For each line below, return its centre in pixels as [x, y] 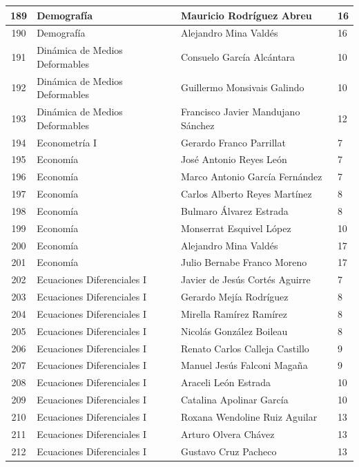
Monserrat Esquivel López [236, 228]
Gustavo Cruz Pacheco [229, 451]
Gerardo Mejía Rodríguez [234, 297]
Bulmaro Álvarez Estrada [234, 210]
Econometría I [67, 142]
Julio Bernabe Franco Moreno [244, 262]
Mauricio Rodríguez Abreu [246, 15]
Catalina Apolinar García [234, 400]
